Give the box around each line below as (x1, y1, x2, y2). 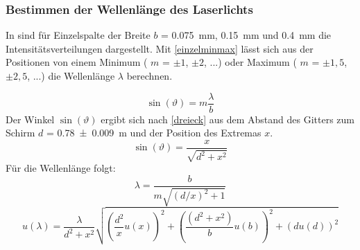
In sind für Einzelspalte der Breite (6, 28, 151, 42)
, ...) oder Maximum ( (204, 55, 297, 69)
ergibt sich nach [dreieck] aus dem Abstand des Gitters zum (101, 111, 355, 126)
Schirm (6, 125, 35, 140)
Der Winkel (6, 111, 55, 126)
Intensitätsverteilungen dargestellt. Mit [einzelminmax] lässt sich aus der (6, 41, 314, 55)
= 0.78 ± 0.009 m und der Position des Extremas (46, 125, 262, 140)
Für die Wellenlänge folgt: (6, 161, 116, 175)
